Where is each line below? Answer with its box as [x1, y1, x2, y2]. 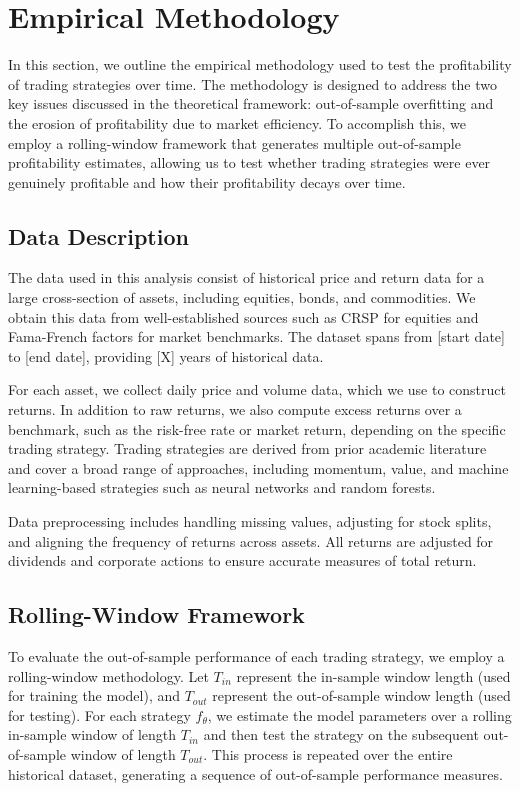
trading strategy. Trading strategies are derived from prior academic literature [8, 438, 487, 459]
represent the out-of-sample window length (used [212, 685, 511, 706]
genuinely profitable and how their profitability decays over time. [8, 171, 406, 192]
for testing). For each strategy [8, 704, 191, 725]
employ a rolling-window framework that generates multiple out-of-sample [8, 132, 461, 153]
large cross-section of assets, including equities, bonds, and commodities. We [8, 287, 476, 308]
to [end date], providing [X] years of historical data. [8, 345, 324, 366]
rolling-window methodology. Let [8, 665, 209, 686]
